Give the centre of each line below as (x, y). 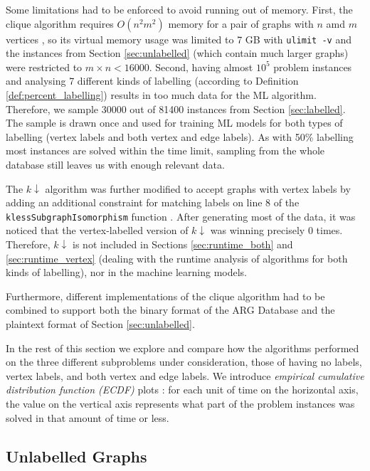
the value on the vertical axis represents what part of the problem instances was (180, 403)
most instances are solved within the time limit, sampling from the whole (165, 150)
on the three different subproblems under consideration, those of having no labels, (184, 362)
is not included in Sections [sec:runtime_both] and (183, 244)
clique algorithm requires (60, 23)
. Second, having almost (201, 67)
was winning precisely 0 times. (276, 230)
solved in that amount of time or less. (88, 417)
